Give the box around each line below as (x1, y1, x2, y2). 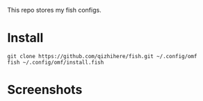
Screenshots (7, 82, 83, 98)
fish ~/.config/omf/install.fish (7, 59, 104, 66)
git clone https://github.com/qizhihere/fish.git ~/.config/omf (7, 53, 197, 59)
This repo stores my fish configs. (7, 6, 102, 14)
